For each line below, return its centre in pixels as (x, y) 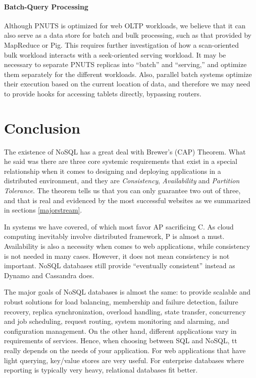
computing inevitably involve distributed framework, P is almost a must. (114, 236)
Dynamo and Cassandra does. (49, 275)
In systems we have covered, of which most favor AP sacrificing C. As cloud (119, 226)
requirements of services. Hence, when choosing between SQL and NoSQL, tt (121, 340)
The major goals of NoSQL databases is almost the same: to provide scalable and (127, 292)
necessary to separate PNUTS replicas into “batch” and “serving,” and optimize (125, 64)
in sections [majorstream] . (43, 210)
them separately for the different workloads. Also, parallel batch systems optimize (128, 74)
